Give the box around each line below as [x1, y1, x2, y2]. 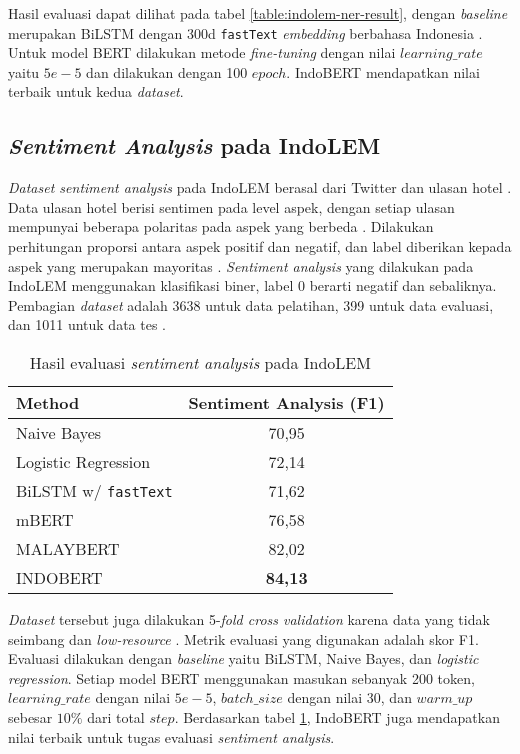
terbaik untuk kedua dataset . [8, 81, 184, 102]
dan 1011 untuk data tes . [8, 314, 166, 335]
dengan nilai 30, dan [287, 687, 412, 708]
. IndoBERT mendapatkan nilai [286, 61, 480, 82]
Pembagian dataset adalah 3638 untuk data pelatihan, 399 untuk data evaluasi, [8, 294, 494, 315]
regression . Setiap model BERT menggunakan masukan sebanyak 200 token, [8, 667, 475, 688]
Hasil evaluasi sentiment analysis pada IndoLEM [29, 350, 371, 374]
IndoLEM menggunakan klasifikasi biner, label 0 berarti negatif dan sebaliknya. [8, 275, 497, 296]
